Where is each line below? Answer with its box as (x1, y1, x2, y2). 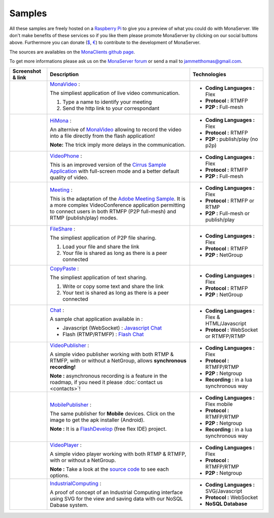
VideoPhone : (50, 152, 82, 159)
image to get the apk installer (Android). (50, 416, 145, 424)
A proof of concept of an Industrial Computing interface (50, 489, 183, 496)
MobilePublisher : (50, 401, 91, 408)
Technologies (192, 71, 226, 78)
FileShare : (50, 225, 76, 232)
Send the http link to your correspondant (62, 105, 160, 112)
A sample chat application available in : (50, 315, 143, 322)
